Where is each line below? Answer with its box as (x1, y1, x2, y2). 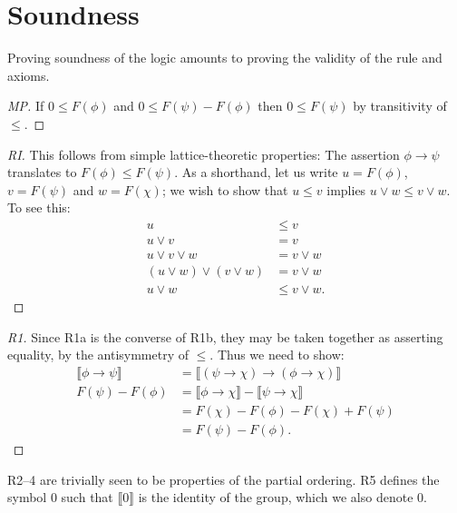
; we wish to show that (161, 180, 288, 199)
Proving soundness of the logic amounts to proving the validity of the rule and (7, 48, 442, 67)
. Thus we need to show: (209, 345, 345, 364)
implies (326, 180, 366, 199)
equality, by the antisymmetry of (7, 345, 190, 364)
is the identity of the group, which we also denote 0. (138, 488, 427, 507)
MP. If (7, 96, 44, 115)
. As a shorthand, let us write (174, 163, 338, 182)
